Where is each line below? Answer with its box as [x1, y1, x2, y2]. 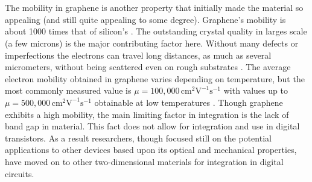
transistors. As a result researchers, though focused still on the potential [5, 131, 272, 144]
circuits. [5, 167, 34, 180]
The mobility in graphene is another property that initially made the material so [5, 1, 304, 14]
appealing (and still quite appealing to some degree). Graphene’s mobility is [5, 13, 286, 25]
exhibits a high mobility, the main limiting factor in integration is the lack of [5, 108, 289, 120]
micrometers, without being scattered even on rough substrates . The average [5, 60, 291, 73]
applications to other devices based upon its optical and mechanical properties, [5, 143, 297, 156]
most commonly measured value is [5, 84, 132, 97]
